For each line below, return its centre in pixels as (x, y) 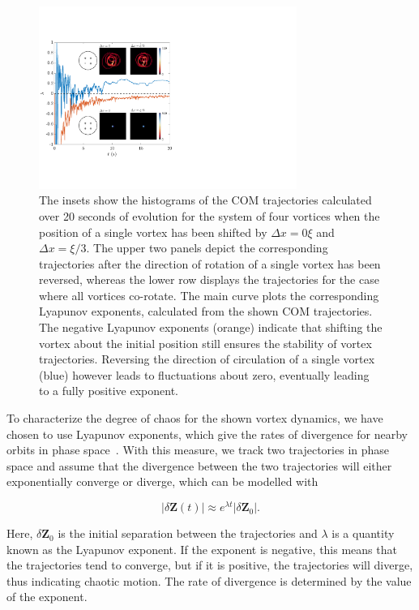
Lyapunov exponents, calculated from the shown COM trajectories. (206, 311)
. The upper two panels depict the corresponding (207, 248)
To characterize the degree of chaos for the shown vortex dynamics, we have (195, 418)
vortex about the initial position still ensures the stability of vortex (205, 343)
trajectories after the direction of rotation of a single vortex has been (210, 263)
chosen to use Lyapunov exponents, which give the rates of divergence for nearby (207, 434)
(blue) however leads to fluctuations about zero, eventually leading (204, 374)
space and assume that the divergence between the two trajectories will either (199, 465)
